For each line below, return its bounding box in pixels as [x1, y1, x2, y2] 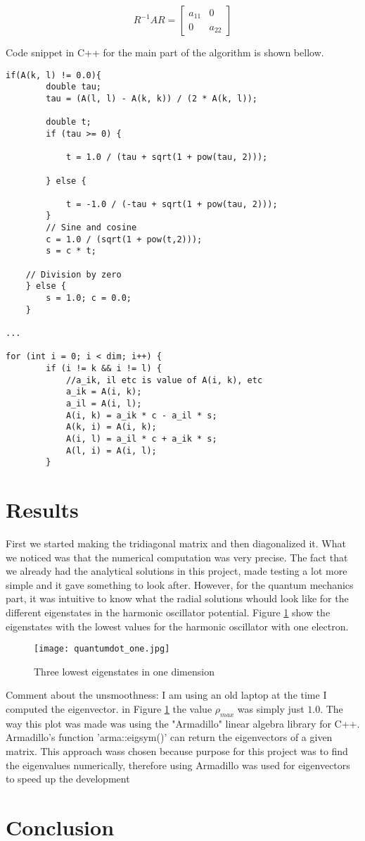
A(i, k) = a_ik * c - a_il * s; [65, 410, 217, 420]
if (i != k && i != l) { [46, 363, 162, 373]
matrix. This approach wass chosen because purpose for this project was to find [6, 744, 348, 759]
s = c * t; [46, 246, 96, 256]
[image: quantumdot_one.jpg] [34, 644, 170, 654]
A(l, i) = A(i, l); [65, 445, 157, 456]
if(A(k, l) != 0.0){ [6, 70, 102, 80]
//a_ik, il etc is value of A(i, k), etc [65, 375, 263, 385]
